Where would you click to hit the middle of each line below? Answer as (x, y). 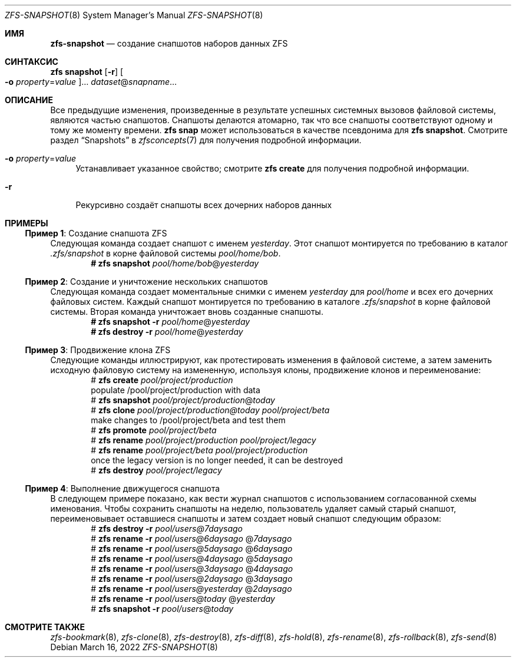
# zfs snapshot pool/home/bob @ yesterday (175, 263)
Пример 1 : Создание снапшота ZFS (96, 233)
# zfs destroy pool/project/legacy (156, 470)
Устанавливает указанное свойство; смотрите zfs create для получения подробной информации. (272, 168)
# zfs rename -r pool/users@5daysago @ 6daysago (192, 549)
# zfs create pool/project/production (162, 380)
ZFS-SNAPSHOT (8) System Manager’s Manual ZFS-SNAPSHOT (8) (134, 15)
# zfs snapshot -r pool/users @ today (162, 609)
